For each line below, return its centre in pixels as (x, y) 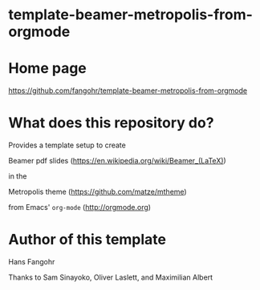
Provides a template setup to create (67, 145)
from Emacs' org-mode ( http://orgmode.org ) (79, 207)
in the (18, 176)
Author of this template (87, 240)
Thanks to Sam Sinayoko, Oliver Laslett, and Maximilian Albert (111, 277)
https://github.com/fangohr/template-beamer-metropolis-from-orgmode (128, 91)
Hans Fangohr (32, 262)
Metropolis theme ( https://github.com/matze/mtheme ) (97, 192)
